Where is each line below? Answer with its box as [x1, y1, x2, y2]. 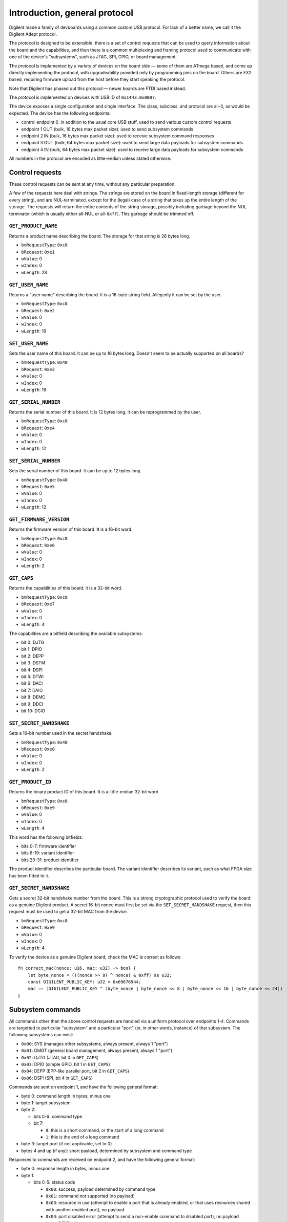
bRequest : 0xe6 [21, 543, 55, 548]
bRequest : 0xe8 [21, 746, 55, 752]
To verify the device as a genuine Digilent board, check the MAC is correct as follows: [9, 954, 182, 960]
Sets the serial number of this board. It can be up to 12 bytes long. [9, 468, 142, 474]
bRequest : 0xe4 [21, 425, 55, 431]
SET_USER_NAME [9, 340, 49, 347]
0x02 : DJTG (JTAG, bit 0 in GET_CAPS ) [21, 1054, 99, 1060]
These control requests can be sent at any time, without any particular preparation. [9, 181, 176, 187]
